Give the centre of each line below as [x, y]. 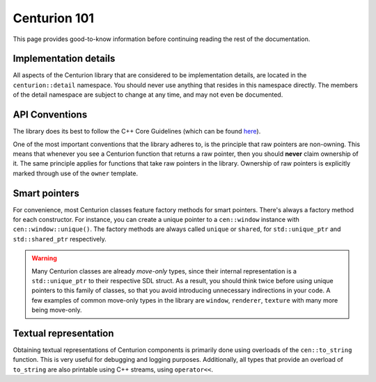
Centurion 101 [53, 18]
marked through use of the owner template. [76, 173]
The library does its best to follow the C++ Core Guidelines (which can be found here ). [137, 132]
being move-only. [57, 310]
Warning [44, 258]
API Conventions [50, 115]
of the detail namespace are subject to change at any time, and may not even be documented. [148, 95]
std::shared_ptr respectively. [60, 239]
